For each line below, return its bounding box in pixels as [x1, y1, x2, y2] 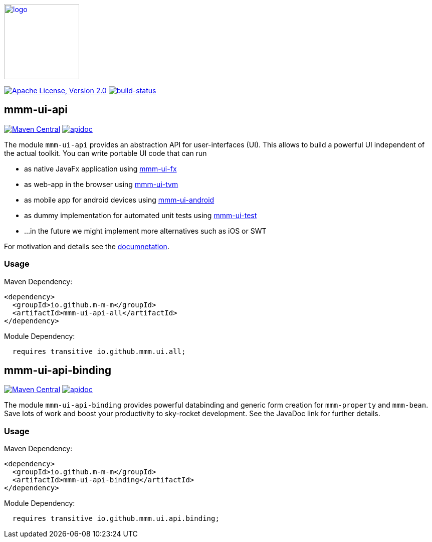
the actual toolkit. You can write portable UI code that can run [4, 148, 207, 157]
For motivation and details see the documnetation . [4, 242, 169, 251]
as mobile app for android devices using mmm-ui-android [24, 195, 214, 204]
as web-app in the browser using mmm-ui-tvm [24, 179, 178, 189]
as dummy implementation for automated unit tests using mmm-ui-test [24, 211, 257, 220]
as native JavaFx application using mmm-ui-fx [24, 164, 177, 173]
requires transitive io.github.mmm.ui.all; [12, 347, 186, 355]
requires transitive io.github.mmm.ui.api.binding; [12, 514, 220, 523]
